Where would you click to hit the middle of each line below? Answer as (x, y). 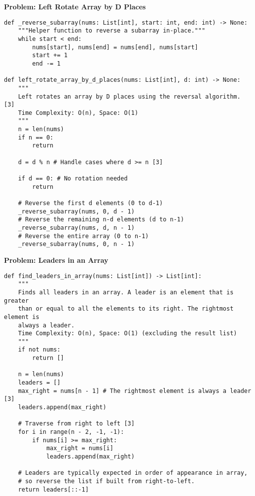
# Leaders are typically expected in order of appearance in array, (133, 473)
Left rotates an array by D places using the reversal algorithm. (129, 96)
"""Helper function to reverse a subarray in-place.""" (112, 31)
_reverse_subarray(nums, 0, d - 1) (76, 211)
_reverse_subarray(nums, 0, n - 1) (76, 244)
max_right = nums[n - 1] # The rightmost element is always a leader (135, 391)
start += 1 (50, 55)
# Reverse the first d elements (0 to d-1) (91, 203)
